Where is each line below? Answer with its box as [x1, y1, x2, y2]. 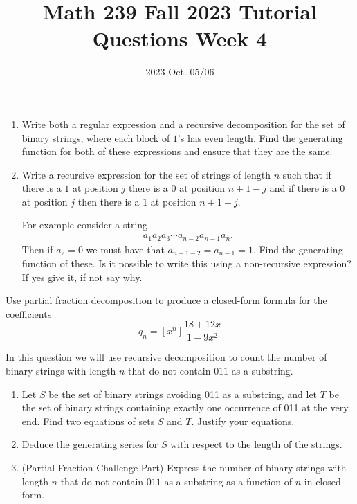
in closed [304, 474, 341, 488]
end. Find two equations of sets [21, 413, 155, 428]
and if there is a [269, 181, 337, 195]
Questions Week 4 [92, 24, 268, 53]
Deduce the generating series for [21, 437, 158, 451]
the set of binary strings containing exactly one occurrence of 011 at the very [21, 400, 349, 415]
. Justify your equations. [191, 413, 295, 428]
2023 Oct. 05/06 [145, 64, 214, 79]
